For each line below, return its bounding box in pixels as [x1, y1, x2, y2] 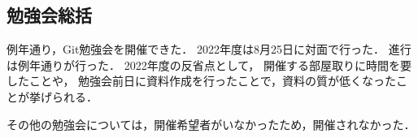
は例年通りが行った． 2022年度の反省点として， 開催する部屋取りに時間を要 [7, 56, 411, 73]
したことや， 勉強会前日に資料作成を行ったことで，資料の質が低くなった [7, 72, 397, 89]
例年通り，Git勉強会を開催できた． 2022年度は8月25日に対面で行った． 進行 [7, 41, 411, 58]
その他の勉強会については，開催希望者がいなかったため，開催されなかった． [7, 115, 416, 132]
